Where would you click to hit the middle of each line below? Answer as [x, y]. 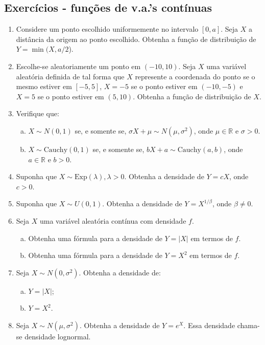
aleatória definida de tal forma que [70, 76]
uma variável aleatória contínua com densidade [113, 220]
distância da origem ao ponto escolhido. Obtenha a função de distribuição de [136, 39]
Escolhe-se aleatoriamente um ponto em [78, 66]
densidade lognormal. [58, 336]
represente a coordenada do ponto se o [195, 76]
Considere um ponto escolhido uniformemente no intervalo [107, 29]
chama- [248, 325]
